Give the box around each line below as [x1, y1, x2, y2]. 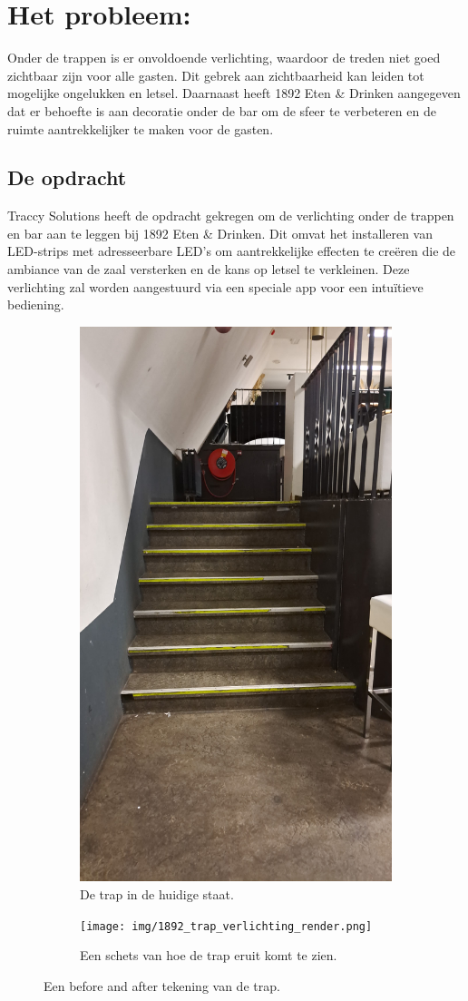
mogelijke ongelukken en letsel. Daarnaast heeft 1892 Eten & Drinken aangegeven [7, 83, 461, 103]
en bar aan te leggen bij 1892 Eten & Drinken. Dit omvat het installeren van [7, 223, 433, 242]
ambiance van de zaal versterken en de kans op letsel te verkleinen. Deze [7, 260, 410, 279]
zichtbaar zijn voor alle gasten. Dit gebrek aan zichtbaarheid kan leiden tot [7, 65, 424, 84]
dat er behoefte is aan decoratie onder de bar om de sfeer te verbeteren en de [7, 101, 436, 120]
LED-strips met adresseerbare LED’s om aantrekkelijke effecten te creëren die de [7, 241, 456, 260]
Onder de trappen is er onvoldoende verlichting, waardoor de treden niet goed [7, 48, 441, 67]
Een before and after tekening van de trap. [44, 976, 280, 995]
